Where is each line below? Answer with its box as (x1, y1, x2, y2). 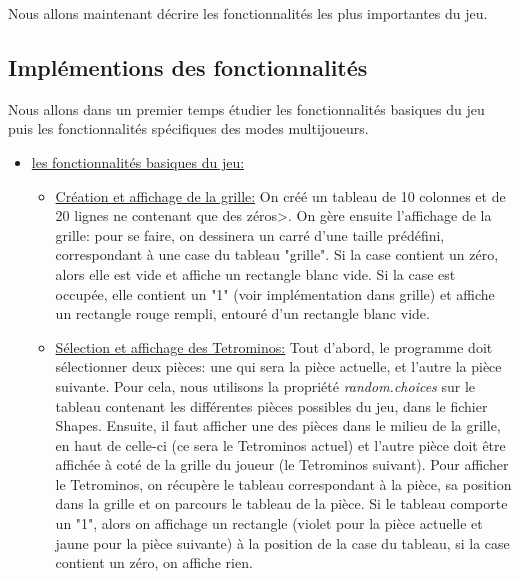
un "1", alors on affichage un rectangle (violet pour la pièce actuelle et (55, 513, 483, 534)
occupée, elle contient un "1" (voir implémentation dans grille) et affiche (55, 283, 495, 304)
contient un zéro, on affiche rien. (55, 552, 253, 573)
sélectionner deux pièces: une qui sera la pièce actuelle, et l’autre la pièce (55, 356, 502, 377)
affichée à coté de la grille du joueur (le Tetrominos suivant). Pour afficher (55, 454, 509, 475)
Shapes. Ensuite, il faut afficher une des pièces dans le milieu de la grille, (55, 415, 501, 436)
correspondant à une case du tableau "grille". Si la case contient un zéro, (55, 244, 499, 265)
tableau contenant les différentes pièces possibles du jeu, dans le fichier (55, 395, 488, 416)
